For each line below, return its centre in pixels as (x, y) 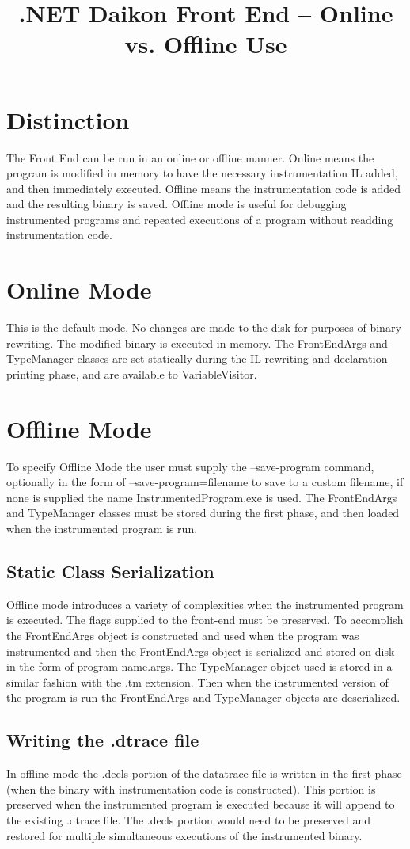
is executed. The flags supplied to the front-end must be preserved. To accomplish (205, 620)
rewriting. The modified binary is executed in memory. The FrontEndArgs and (197, 343)
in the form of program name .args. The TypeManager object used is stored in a (199, 666)
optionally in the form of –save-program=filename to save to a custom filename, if (205, 482)
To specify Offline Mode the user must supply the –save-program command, (190, 466)
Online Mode (79, 289)
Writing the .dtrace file (103, 740)
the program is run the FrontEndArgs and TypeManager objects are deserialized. (203, 697)
